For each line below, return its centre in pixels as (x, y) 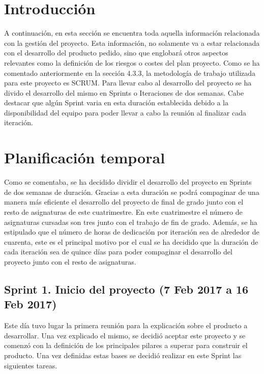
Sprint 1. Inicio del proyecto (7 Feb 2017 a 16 (126, 289)
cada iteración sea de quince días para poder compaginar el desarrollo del (118, 252)
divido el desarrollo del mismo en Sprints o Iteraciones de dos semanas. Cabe (124, 92)
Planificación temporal (85, 157)
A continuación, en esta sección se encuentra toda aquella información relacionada (132, 33)
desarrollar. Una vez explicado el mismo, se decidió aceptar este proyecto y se (125, 335)
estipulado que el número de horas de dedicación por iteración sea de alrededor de (132, 232)
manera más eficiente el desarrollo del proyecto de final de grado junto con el (124, 202)
